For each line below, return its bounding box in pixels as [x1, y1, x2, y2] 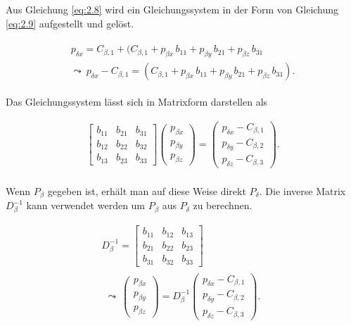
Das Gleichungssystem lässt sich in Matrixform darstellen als [6, 94, 268, 109]
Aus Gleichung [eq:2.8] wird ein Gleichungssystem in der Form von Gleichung [6, 2, 339, 16]
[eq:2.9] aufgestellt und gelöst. [6, 15, 134, 30]
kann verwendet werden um [26, 198, 146, 213]
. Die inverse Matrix [259, 183, 346, 198]
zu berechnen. [193, 198, 253, 213]
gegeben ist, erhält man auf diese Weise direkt [47, 183, 246, 198]
